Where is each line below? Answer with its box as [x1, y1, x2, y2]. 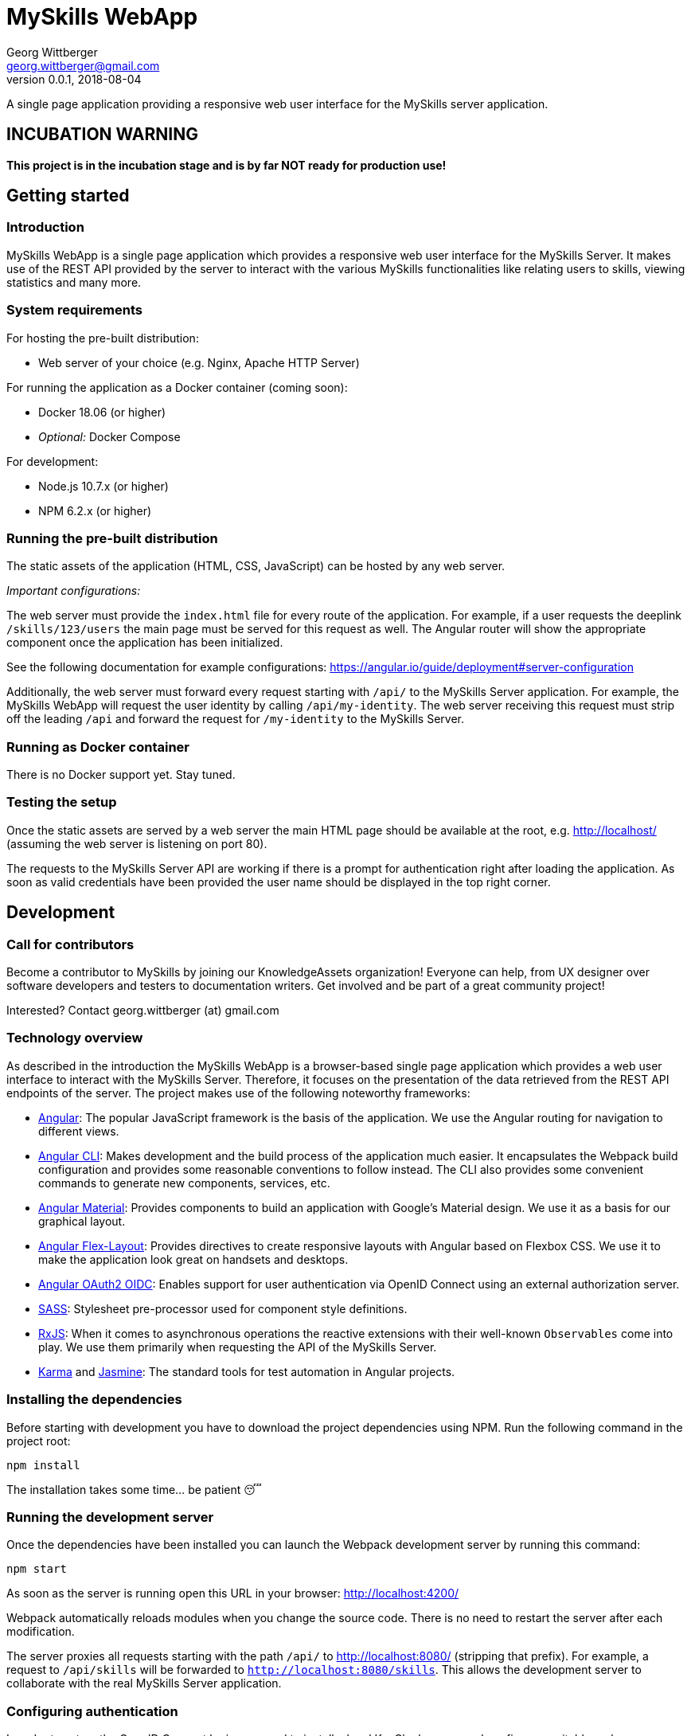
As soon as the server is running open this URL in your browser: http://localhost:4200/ [6, 1586, 459, 1601]
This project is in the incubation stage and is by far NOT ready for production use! [6, 158, 447, 172]
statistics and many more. [6, 275, 142, 289]
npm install [6, 1458, 80, 1472]
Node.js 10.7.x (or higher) [38, 479, 169, 493]
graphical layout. [38, 1214, 126, 1228]
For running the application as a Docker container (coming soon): [6, 380, 348, 394]
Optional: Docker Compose [38, 429, 181, 444]
